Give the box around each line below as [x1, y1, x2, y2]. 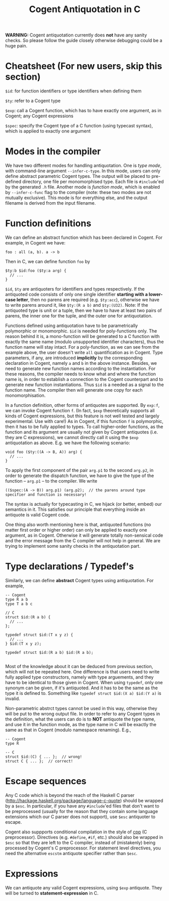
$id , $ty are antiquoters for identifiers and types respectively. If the [5, 286, 145, 292]
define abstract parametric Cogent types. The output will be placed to [5, 173, 150, 179]
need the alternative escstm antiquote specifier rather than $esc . [5, 850, 138, 856]
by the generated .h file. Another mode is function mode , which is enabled [5, 184, 160, 190]
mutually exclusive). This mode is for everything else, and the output [5, 195, 148, 201]
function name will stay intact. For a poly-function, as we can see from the [5, 344, 160, 350]
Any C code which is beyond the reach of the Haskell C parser [5, 792, 135, 798]
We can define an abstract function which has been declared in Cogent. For [5, 234, 163, 241]
